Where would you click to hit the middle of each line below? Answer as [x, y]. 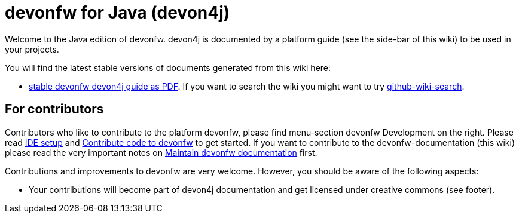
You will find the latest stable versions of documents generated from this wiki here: [168, 67]
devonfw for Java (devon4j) [117, 13]
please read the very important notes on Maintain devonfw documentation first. [161, 152]
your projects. [32, 49]
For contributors [54, 109]
